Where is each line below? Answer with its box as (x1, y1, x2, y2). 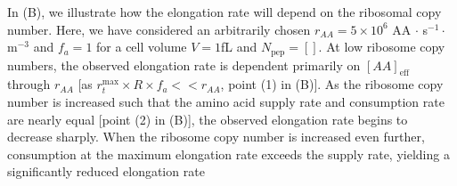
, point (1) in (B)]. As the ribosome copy (220, 75, 444, 93)
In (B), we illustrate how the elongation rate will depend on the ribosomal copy (7, 3, 442, 20)
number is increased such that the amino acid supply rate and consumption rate (7, 93, 445, 111)
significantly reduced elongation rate (7, 162, 205, 181)
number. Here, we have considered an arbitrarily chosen (7, 20, 311, 38)
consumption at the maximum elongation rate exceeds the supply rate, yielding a (7, 144, 450, 163)
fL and (221, 37, 257, 56)
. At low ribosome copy (318, 37, 445, 56)
